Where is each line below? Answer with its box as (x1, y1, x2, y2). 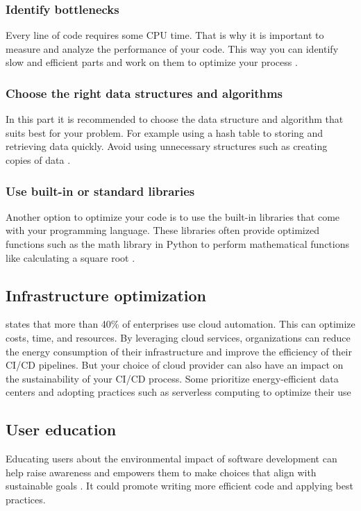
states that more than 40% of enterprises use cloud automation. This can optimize (6, 317, 355, 331)
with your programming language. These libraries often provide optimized (6, 223, 319, 237)
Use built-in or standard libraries (6, 182, 195, 199)
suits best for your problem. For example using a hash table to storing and (6, 125, 324, 140)
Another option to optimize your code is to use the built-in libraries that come (6, 209, 340, 224)
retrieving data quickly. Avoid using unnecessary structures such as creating (6, 139, 328, 153)
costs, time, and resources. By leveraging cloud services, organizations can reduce (6, 330, 351, 344)
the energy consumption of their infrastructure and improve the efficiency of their (6, 344, 352, 358)
